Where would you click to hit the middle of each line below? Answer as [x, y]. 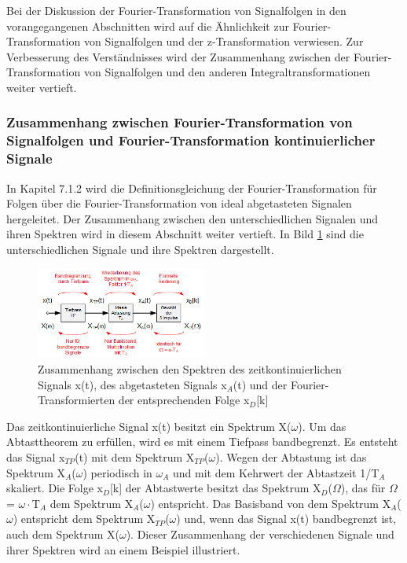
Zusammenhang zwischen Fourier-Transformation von [180, 122]
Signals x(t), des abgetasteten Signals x [132, 384]
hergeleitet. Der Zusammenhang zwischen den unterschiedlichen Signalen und [192, 218]
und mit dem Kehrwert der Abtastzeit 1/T [276, 472]
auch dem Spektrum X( [63, 534]
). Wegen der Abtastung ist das [291, 456]
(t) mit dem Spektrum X [135, 456]
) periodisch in [117, 472]
